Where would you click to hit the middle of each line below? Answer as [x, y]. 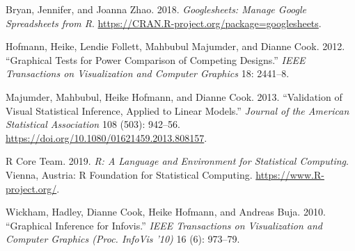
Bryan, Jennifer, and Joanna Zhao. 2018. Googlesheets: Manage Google [156, 9]
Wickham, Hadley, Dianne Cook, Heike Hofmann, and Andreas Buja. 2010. [166, 212]
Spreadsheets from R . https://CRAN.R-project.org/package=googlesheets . [164, 23]
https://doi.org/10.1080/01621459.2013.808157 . [106, 137]
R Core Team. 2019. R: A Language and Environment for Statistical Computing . [177, 161]
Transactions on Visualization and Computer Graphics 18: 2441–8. [148, 73]
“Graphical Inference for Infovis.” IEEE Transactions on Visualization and [164, 225]
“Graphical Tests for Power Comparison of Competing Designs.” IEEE [156, 59]
